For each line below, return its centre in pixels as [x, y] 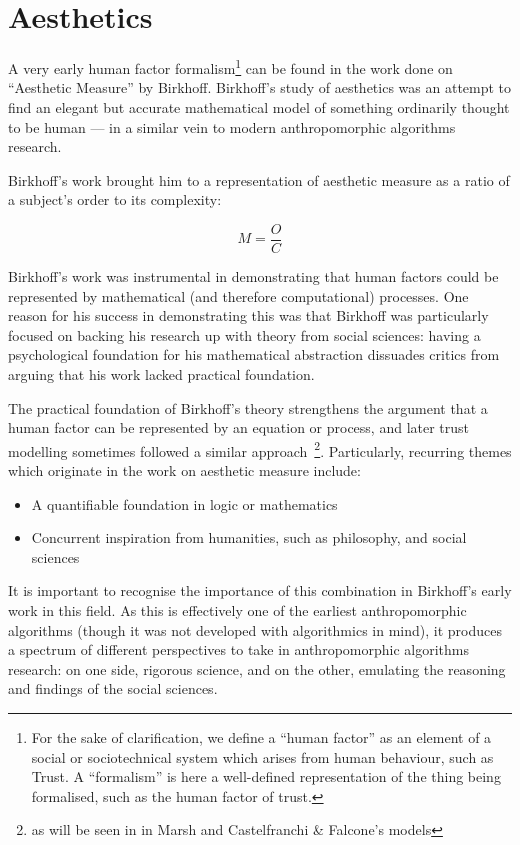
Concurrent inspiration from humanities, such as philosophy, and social [249, 537]
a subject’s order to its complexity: [115, 199]
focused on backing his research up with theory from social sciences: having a [244, 334]
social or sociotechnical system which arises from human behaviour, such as [262, 756]
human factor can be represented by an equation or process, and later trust [239, 427]
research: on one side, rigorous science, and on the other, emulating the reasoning [257, 668]
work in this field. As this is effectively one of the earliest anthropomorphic [237, 609]
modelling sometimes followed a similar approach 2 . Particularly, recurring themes [260, 449]
